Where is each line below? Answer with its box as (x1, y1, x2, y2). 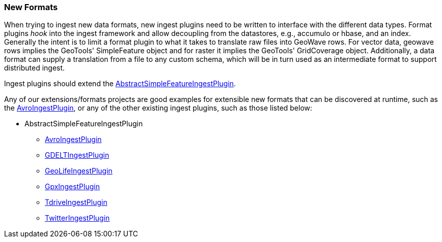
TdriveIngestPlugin (45, 198, 107, 207)
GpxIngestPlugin (45, 182, 100, 191)
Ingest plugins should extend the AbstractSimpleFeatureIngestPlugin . (4, 79, 236, 88)
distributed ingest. (4, 63, 65, 73)
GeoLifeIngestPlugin (45, 166, 113, 176)
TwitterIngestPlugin (45, 214, 110, 223)
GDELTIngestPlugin (45, 151, 109, 160)
